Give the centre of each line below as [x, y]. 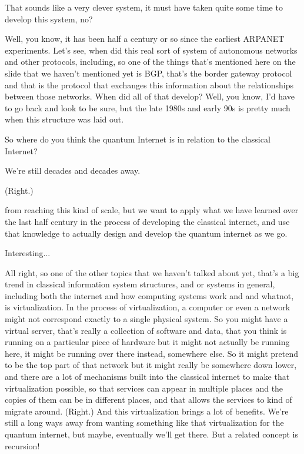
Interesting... [28, 253]
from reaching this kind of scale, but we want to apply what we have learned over [152, 210]
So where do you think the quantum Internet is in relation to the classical [138, 139]
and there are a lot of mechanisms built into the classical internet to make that [147, 377]
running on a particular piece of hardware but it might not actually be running [147, 342]
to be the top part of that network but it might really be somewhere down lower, [151, 365]
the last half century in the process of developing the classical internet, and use [147, 221]
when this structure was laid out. [64, 119]
